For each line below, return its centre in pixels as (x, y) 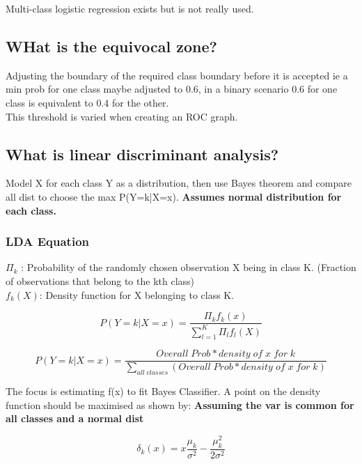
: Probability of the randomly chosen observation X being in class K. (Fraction (189, 267)
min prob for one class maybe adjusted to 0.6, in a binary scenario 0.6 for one (172, 89)
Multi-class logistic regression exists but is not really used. (130, 8)
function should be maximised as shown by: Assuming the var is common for (180, 404)
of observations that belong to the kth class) (100, 280)
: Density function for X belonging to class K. (137, 294)
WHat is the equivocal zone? (111, 46)
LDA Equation (47, 241)
